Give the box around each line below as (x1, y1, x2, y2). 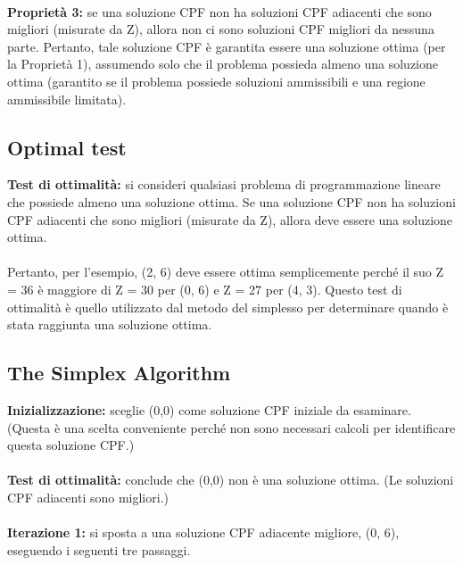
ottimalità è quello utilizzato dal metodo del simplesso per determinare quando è (7, 297, 449, 316)
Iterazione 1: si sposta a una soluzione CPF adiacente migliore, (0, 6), (7, 523, 400, 542)
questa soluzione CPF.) (7, 436, 135, 454)
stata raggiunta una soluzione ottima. (7, 315, 212, 334)
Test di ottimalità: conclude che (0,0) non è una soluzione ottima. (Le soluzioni (7, 470, 454, 489)
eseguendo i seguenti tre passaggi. (7, 540, 191, 559)
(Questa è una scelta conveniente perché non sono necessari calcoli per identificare (7, 418, 456, 436)
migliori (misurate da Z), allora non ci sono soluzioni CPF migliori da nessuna (7, 20, 434, 38)
